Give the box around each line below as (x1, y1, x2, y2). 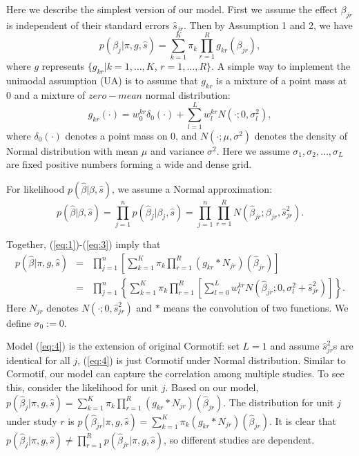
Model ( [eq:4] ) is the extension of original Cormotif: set (6, 339, 240, 353)
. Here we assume (216, 143, 290, 158)
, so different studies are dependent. (164, 432, 315, 446)
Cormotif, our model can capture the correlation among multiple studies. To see (6, 366, 345, 381)
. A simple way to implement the (211, 59, 351, 73)
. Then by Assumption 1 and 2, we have (184, 17, 353, 32)
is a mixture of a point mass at (215, 73, 347, 88)
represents (41, 59, 85, 73)
